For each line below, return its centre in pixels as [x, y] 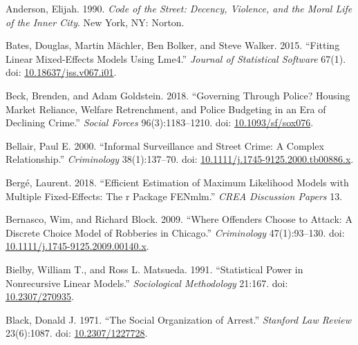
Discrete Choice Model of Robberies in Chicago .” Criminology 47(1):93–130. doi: [175, 232]
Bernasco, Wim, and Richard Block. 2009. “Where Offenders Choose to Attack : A [179, 219]
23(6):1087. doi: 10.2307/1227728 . [77, 333]
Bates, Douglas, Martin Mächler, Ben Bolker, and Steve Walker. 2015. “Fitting [173, 45]
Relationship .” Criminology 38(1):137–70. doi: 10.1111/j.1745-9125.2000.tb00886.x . [180, 159]
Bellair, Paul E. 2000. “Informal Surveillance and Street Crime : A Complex [165, 145]
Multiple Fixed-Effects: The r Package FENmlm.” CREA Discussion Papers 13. [174, 196]
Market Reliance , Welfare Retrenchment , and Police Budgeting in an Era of [166, 109]
